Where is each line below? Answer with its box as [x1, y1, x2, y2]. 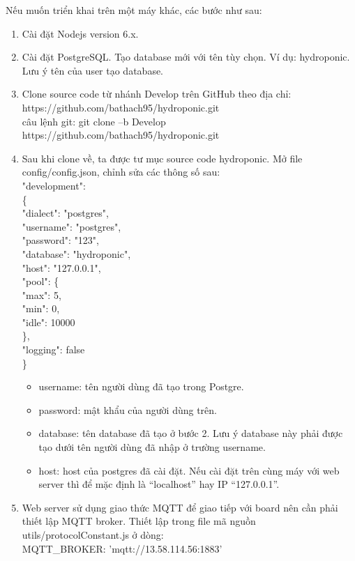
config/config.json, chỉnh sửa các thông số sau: [22, 164, 220, 179]
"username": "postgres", [22, 219, 121, 233]
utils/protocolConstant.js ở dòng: [22, 528, 164, 541]
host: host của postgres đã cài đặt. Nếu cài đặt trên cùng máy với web [38, 463, 340, 477]
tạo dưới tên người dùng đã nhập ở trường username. [38, 440, 266, 454]
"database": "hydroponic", [22, 246, 131, 261]
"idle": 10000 [22, 314, 75, 329]
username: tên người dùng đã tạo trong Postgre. [38, 379, 244, 394]
